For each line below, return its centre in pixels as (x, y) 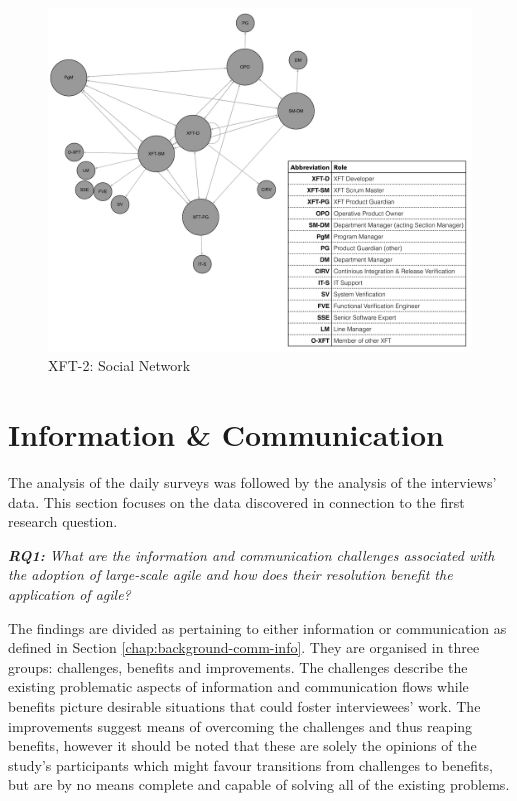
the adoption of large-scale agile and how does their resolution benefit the (230, 574)
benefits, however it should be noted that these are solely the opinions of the (242, 745)
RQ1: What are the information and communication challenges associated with (251, 554)
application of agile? (69, 593)
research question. (63, 521)
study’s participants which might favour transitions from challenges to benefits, (250, 764)
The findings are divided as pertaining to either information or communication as (257, 627)
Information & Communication (226, 434)
